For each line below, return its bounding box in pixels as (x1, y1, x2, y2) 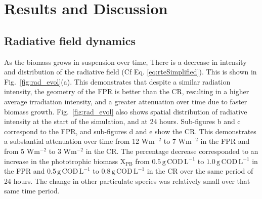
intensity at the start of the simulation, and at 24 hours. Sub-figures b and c (4, 116, 241, 127)
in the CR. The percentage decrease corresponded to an (85, 145, 258, 156)
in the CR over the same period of (147, 166, 253, 176)
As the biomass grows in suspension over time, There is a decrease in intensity (4, 56, 247, 67)
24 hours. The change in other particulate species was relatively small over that (4, 175, 250, 186)
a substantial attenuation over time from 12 (4, 136, 140, 146)
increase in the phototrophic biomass (4, 155, 118, 166)
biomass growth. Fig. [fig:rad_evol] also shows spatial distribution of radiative (4, 106, 247, 116)
